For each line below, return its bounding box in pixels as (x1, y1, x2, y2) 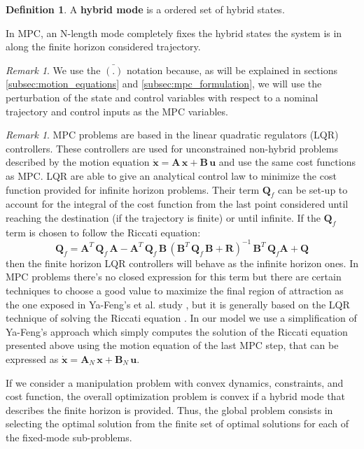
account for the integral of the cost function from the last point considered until (6, 197, 349, 211)
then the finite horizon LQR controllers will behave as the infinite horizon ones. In (6, 255, 359, 270)
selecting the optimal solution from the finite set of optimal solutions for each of (6, 416, 349, 431)
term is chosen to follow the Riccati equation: (6, 224, 201, 239)
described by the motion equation (6, 155, 150, 169)
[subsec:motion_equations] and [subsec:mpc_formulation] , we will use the (6, 76, 322, 91)
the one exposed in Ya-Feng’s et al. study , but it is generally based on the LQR (6, 297, 350, 311)
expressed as (6, 351, 59, 366)
